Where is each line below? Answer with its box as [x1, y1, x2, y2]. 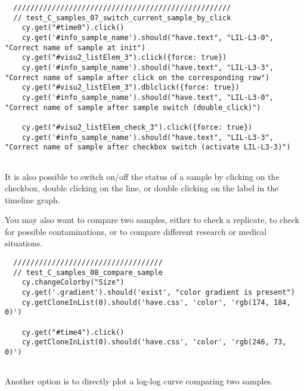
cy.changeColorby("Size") [21, 278, 125, 287]
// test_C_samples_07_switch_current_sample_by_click [13, 13, 231, 22]
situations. [5, 237, 43, 249]
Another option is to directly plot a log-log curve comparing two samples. [5, 375, 273, 387]
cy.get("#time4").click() [21, 328, 125, 337]
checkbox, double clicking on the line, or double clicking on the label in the [5, 182, 279, 194]
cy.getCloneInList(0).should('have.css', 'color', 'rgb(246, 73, [21, 338, 287, 347]
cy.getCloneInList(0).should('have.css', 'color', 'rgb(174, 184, [21, 298, 291, 307]
